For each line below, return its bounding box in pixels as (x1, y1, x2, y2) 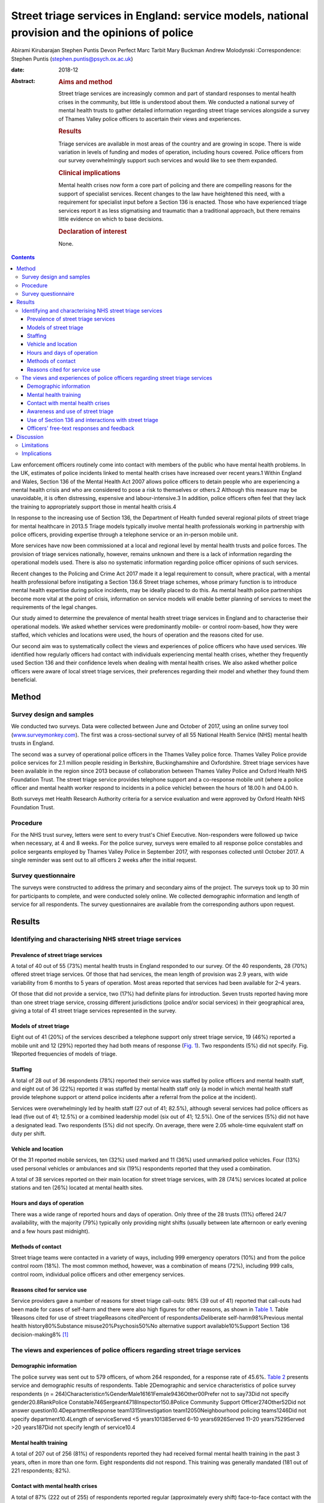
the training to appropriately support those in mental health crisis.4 (11, 503, 176, 510)
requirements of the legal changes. (11, 604, 98, 611)
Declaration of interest (58, 227, 127, 236)
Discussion (16, 433, 44, 440)
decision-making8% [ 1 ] (11, 1330, 69, 1338)
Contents (11, 254, 35, 261)
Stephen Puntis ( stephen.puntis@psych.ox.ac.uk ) (11, 55, 133, 63)
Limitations (22, 442, 49, 449)
